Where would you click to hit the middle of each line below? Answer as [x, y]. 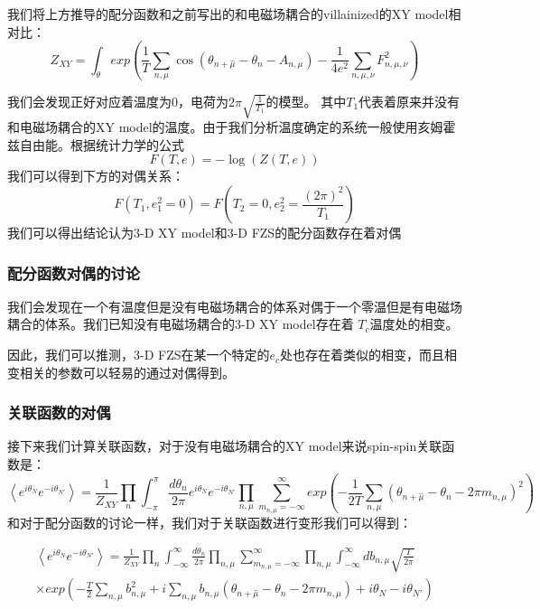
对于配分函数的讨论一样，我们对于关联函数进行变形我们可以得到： [215, 522]
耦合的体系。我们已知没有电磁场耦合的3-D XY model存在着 [181, 324]
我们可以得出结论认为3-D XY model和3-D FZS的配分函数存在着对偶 [205, 233]
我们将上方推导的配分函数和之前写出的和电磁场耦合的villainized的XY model [228, 14]
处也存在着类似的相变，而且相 [369, 355]
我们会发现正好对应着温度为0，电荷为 [118, 102]
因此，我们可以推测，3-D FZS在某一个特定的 [139, 355]
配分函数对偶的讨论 [74, 272]
